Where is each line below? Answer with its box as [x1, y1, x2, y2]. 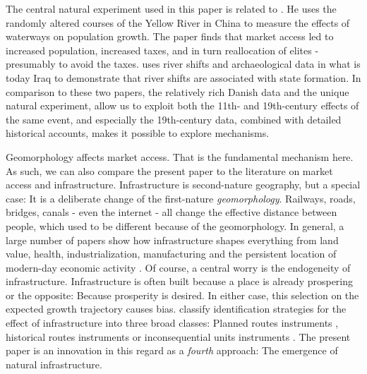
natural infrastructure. [6, 356, 102, 371]
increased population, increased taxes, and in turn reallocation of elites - [6, 42, 319, 57]
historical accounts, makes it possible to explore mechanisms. [6, 126, 270, 140]
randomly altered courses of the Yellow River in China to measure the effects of [6, 15, 350, 30]
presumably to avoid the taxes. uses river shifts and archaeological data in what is [6, 56, 361, 71]
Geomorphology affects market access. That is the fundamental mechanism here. [6, 149, 354, 164]
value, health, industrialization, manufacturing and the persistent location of [6, 246, 337, 261]
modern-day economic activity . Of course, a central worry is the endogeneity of [6, 260, 351, 275]
